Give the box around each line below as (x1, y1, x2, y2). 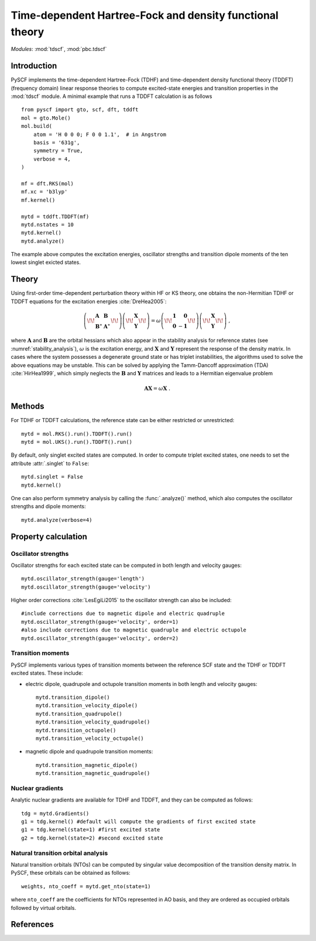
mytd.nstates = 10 (21, 221, 74, 228)
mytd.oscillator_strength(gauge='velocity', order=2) (21, 635, 178, 641)
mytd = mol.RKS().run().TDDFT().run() (21, 430, 133, 437)
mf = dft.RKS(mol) (21, 180, 74, 187)
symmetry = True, (33, 147, 83, 154)
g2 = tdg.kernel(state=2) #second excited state (21, 834, 163, 841)
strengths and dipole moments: (11, 503, 86, 510)
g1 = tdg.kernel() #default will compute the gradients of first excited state (21, 818, 256, 825)
